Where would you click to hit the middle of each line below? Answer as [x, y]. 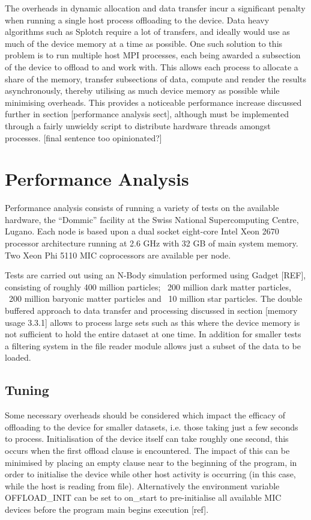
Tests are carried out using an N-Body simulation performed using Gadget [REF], [155, 275]
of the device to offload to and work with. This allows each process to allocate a [152, 66]
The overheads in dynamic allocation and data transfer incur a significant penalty [155, 8]
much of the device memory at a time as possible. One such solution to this [144, 43]
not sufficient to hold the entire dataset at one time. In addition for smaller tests [153, 334]
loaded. [18, 357]
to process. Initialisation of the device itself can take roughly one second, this [147, 439]
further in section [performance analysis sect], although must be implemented [147, 114]
